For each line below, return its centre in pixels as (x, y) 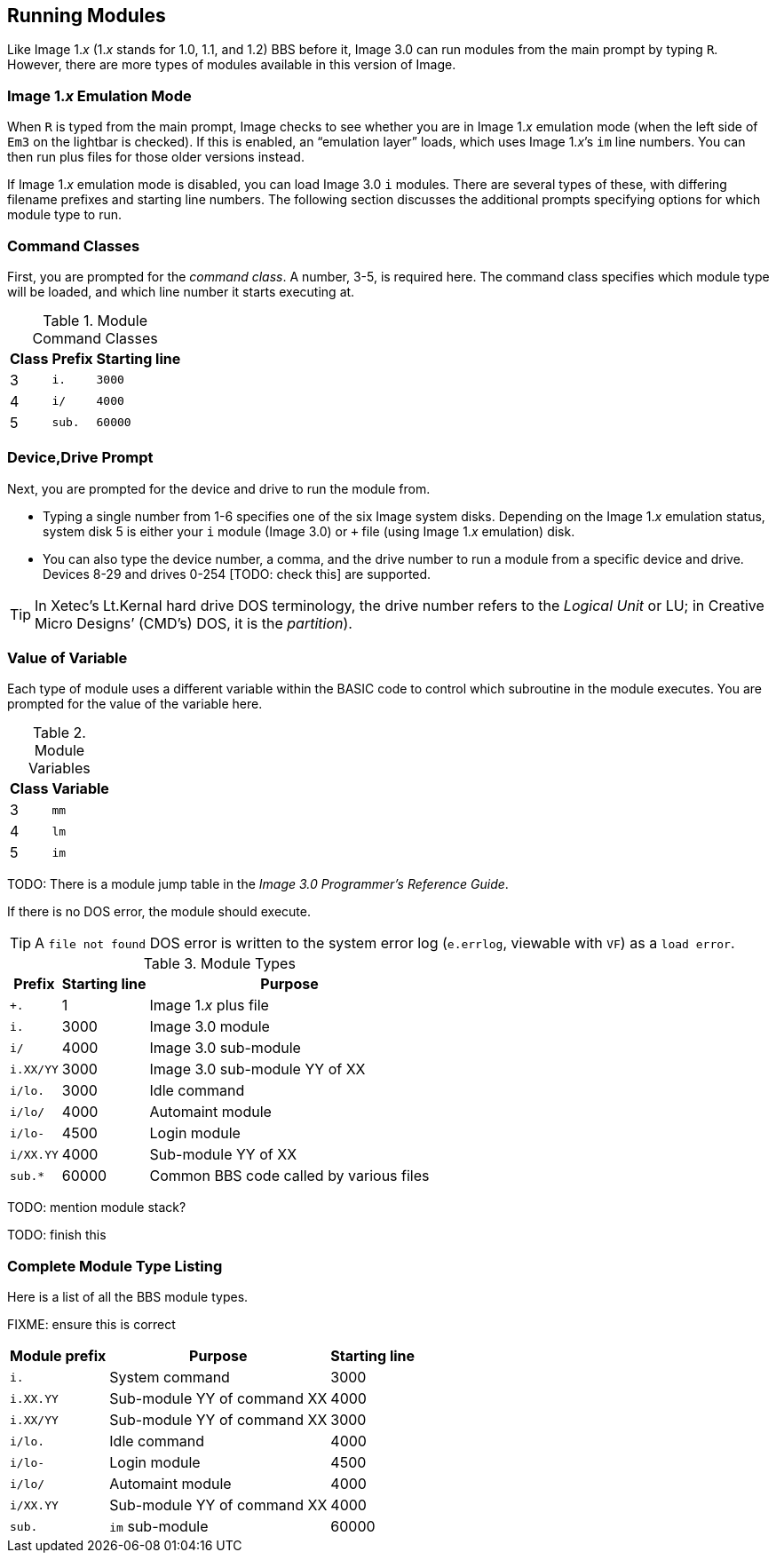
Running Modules (87, 16)
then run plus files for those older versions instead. (156, 157)
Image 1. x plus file (209, 1006)
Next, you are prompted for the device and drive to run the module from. (219, 488)
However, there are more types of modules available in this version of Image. (232, 65)
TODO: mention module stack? (97, 1208)
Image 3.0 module (210, 1027)
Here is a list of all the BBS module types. (128, 1297)
